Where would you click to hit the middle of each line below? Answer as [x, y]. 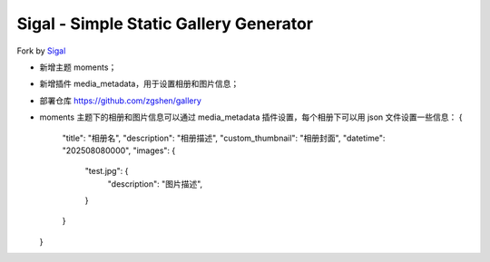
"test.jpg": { [107, 171]
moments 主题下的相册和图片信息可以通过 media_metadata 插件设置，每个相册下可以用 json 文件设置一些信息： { [251, 117]
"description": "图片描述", [155, 184]
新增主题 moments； [78, 67]
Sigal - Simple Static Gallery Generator [165, 24]
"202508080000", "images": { [119, 150]
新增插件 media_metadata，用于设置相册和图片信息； [139, 84]
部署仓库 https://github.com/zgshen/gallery [120, 101]
